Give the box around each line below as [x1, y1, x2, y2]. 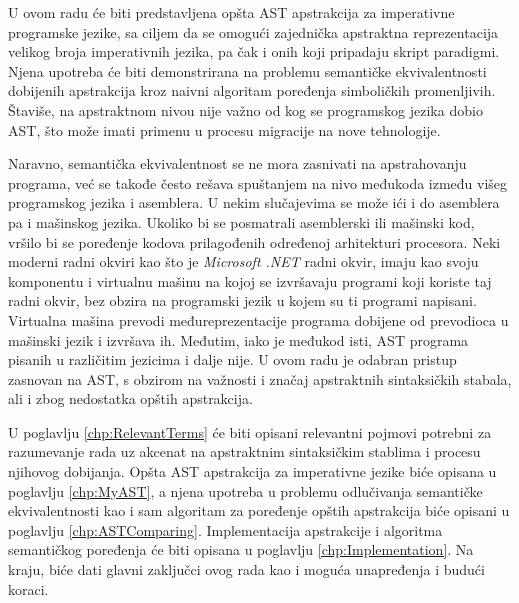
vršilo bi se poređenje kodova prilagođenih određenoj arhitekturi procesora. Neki [8, 231, 501, 252]
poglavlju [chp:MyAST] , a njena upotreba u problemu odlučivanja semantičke [8, 480, 483, 501]
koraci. [8, 578, 49, 599]
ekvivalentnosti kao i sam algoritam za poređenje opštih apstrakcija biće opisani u [8, 500, 510, 521]
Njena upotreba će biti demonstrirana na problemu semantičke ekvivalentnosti [8, 60, 487, 81]
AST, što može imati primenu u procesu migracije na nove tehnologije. [8, 119, 441, 140]
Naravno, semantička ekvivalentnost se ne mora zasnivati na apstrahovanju [8, 153, 467, 174]
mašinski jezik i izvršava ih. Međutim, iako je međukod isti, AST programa [8, 329, 469, 350]
